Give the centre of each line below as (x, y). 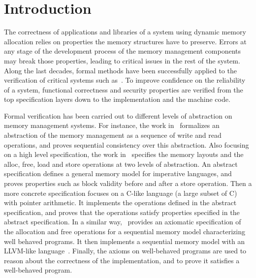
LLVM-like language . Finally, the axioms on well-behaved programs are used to (125, 251)
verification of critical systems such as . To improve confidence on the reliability (125, 80)
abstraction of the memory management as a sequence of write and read (113, 135)
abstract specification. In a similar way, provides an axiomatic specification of (123, 222)
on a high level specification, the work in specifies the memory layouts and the (124, 154)
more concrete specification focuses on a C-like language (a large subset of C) (121, 193)
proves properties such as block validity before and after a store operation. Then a (128, 183)
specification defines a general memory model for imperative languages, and (118, 173)
